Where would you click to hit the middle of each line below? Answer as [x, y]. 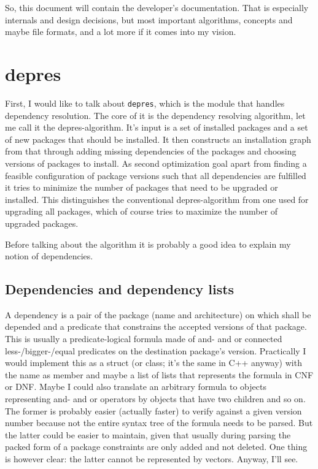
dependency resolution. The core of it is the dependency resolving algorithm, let [155, 115]
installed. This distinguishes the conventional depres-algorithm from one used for [157, 199]
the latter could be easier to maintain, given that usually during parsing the [148, 434]
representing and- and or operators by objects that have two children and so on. [155, 399]
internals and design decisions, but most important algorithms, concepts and [149, 19]
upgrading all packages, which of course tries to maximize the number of [142, 211]
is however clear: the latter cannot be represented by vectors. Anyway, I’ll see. [152, 459]
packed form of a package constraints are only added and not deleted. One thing [156, 447]
